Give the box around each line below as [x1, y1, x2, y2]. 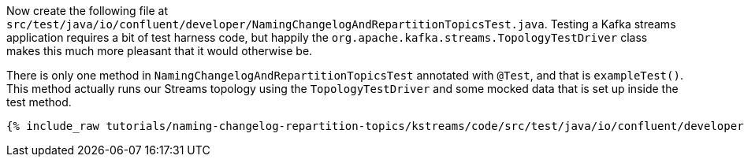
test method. [6, 95, 72, 109]
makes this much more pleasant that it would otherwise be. [6, 44, 313, 57]
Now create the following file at [6, 4, 169, 17]
